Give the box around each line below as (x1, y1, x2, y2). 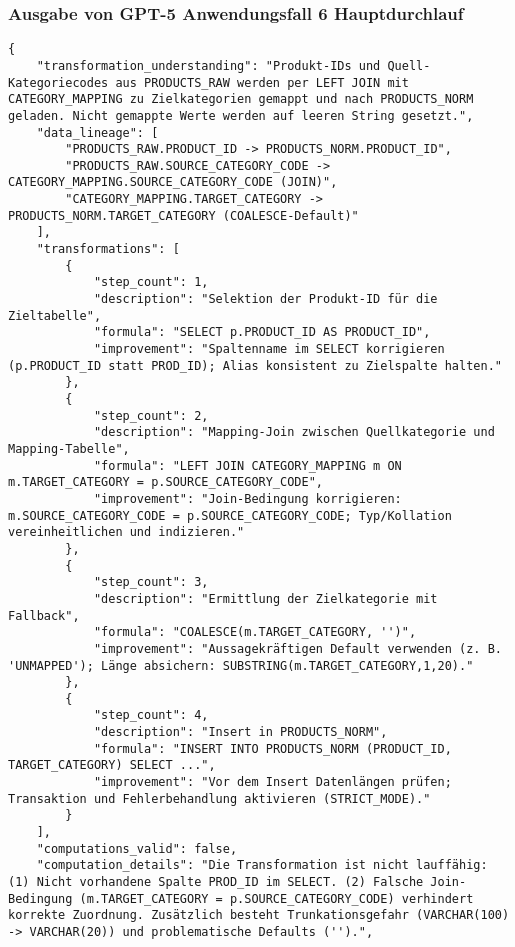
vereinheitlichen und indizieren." (8, 525, 245, 540)
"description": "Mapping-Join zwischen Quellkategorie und (93, 425, 495, 440)
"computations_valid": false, (36, 841, 238, 856)
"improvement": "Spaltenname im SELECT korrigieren (93, 342, 445, 357)
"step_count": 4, (93, 708, 209, 723)
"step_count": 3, (93, 575, 209, 590)
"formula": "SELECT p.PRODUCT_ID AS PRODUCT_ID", (93, 325, 431, 340)
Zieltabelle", (8, 308, 102, 323)
